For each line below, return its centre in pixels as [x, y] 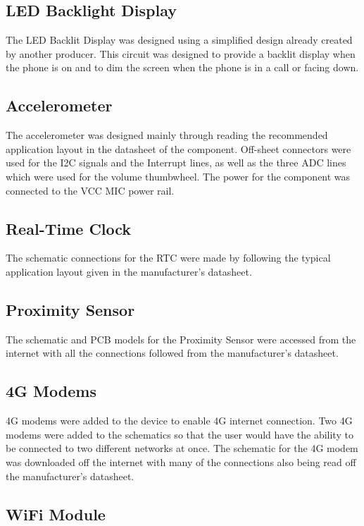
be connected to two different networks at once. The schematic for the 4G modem [182, 448]
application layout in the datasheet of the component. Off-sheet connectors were [178, 148]
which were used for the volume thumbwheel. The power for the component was [178, 176]
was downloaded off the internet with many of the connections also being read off [181, 461]
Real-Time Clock [69, 228]
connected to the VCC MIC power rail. [90, 190]
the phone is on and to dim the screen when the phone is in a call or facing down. [182, 67]
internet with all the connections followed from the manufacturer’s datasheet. [172, 353]
